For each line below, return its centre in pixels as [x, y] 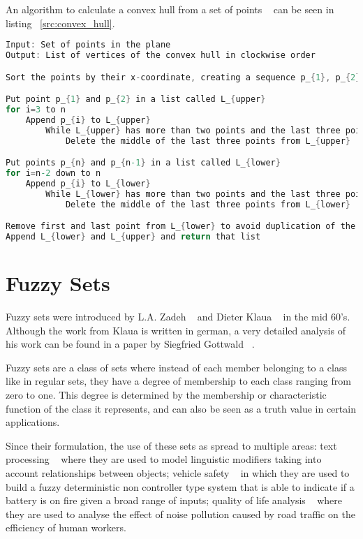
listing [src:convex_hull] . [60, 23]
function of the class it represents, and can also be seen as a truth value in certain [181, 408]
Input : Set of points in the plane [88, 45]
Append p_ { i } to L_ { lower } [88, 183]
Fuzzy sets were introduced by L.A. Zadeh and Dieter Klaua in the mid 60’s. [178, 317]
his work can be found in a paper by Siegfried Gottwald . [130, 344]
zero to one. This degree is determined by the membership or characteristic [166, 395]
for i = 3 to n [36, 110]
